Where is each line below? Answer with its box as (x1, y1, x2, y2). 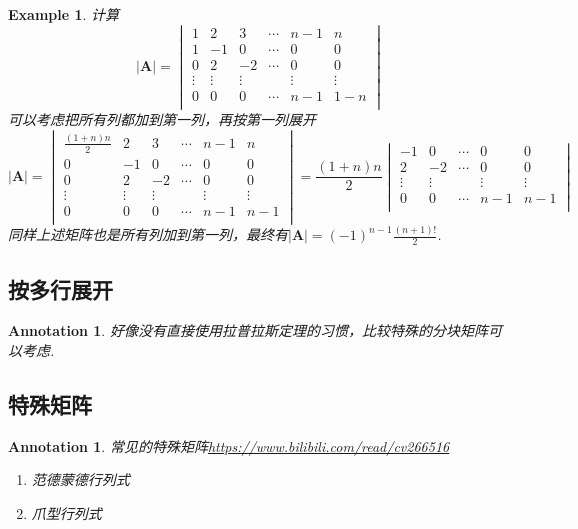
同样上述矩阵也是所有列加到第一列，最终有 (8, 224, 288, 245)
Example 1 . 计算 (8, 4, 120, 24)
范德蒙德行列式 (31, 469, 130, 490)
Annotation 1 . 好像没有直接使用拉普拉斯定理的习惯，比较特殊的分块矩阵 (8, 320, 488, 341)
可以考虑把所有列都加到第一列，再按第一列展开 (8, 108, 316, 129)
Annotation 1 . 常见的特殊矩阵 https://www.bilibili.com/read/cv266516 (8, 435, 450, 456)
